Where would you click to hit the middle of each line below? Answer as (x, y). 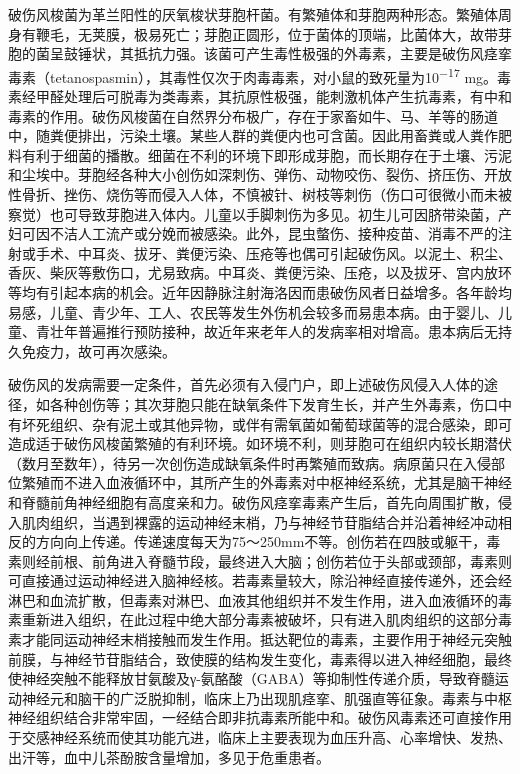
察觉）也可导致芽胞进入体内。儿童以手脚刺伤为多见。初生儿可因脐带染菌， (253, 213)
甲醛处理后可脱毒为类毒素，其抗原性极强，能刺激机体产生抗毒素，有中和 (273, 96)
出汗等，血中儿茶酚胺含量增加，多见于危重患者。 (169, 756)
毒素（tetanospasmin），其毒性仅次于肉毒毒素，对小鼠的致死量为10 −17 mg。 (253, 75)
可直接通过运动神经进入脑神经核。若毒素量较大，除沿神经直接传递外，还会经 (260, 580)
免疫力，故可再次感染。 (98, 350)
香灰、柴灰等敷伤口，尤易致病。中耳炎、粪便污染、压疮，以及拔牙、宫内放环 (260, 272)
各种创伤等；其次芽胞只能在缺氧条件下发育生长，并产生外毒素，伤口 (273, 403)
